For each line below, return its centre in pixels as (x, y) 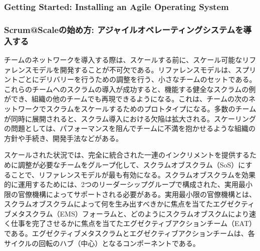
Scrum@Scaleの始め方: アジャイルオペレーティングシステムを (124, 29)
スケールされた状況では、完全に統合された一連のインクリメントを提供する (127, 155)
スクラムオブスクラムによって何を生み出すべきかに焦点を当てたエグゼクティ (129, 204)
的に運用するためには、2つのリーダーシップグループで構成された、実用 (121, 184)
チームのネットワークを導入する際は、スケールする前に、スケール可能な (123, 59)
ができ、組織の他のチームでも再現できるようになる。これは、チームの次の (126, 99)
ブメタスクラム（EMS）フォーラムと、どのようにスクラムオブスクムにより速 (130, 213)
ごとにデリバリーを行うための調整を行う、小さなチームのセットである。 (137, 79)
